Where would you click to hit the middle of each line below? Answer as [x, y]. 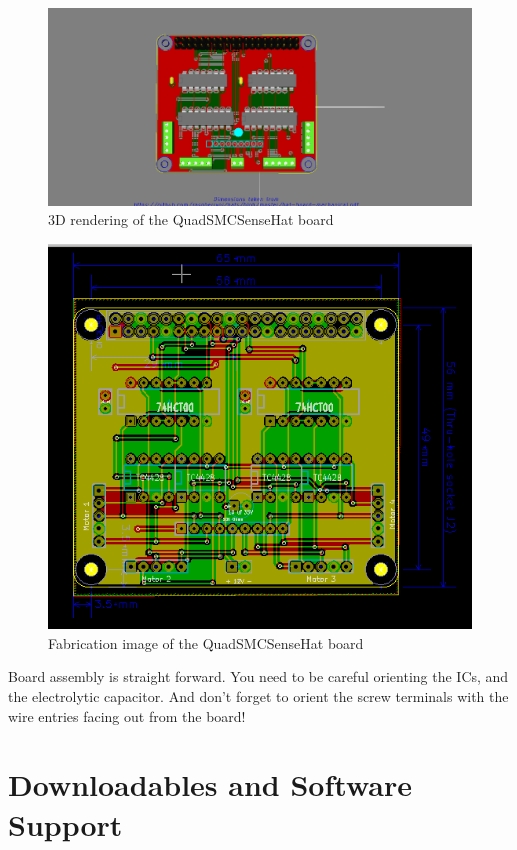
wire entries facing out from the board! [127, 715]
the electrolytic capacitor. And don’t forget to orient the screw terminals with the [258, 695]
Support [65, 823]
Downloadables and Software [210, 784]
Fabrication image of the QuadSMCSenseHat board [206, 642]
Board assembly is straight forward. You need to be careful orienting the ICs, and [258, 676]
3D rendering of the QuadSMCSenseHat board [191, 219]
